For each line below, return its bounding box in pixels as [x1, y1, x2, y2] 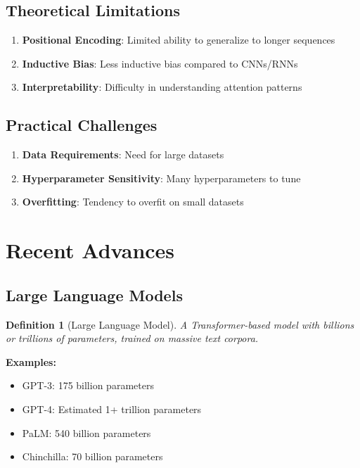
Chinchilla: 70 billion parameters [22, 449, 163, 464]
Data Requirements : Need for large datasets [22, 147, 224, 162]
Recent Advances [6, 236, 175, 265]
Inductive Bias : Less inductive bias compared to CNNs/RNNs [22, 56, 298, 70]
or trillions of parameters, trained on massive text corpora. [6, 331, 259, 346]
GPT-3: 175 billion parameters [22, 378, 154, 393]
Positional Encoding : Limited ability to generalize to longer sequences [22, 32, 335, 47]
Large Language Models [6, 284, 183, 305]
